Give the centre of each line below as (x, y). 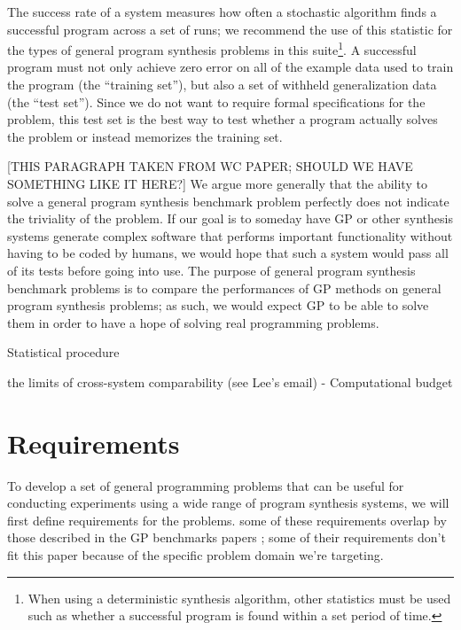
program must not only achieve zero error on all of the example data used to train (230, 67)
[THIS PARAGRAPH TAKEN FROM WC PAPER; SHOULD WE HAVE (210, 166)
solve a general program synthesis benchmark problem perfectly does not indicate (228, 201)
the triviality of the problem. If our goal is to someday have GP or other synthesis (230, 218)
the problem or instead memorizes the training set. (145, 136)
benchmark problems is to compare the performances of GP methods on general (224, 288)
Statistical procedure (63, 352)
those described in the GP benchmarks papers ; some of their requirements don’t (227, 537)
